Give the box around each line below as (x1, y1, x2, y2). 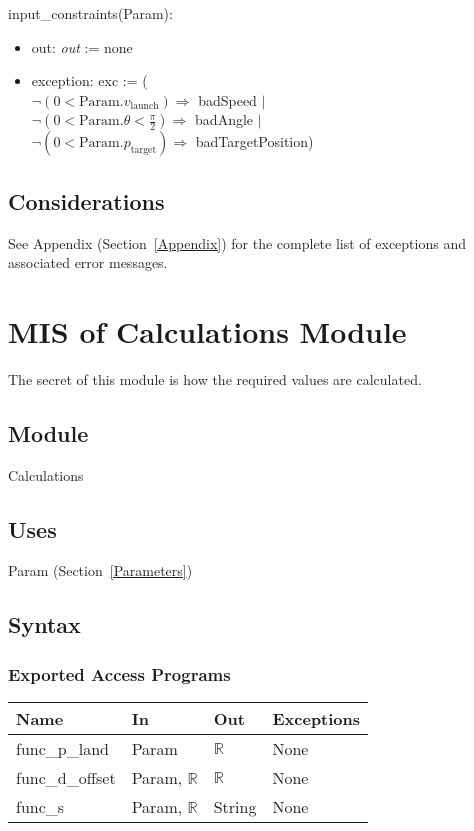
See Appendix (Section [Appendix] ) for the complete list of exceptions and (8, 232, 466, 253)
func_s (16, 795, 65, 819)
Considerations (8, 185, 165, 216)
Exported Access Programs (8, 661, 231, 686)
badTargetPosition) (195, 131, 314, 152)
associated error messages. (8, 252, 168, 273)
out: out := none (31, 36, 133, 57)
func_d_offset (16, 766, 116, 790)
